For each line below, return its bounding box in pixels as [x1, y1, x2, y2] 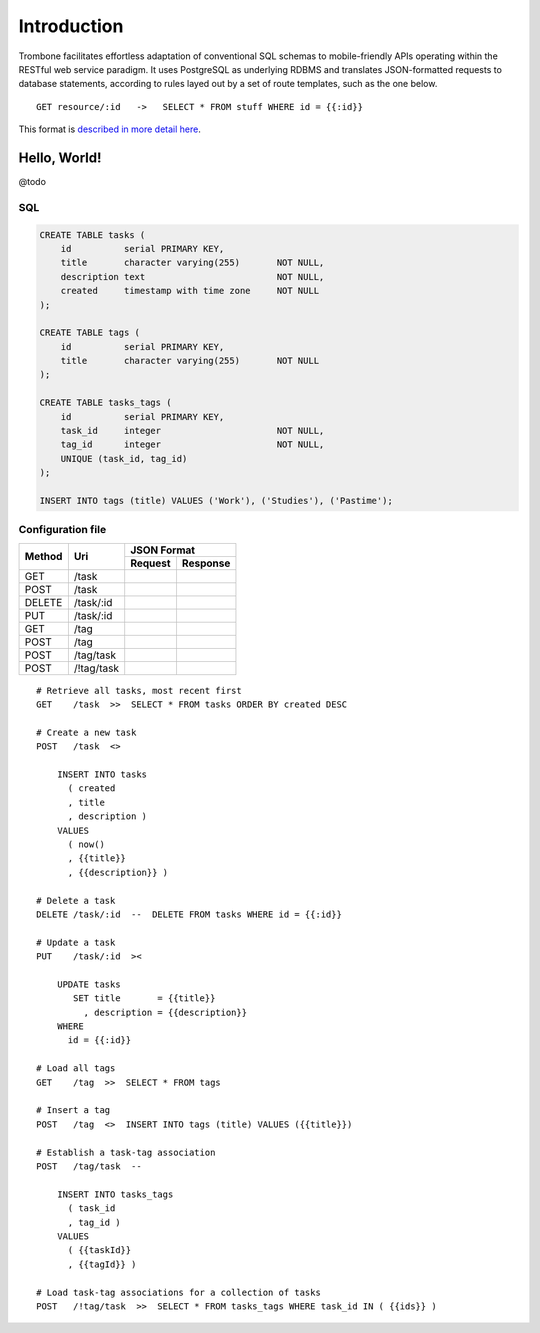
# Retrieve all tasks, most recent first [36, 685, 242, 696]
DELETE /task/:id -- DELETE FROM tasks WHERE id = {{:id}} [36, 908, 342, 920]
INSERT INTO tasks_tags [56, 1188, 174, 1200]
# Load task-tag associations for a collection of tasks [36, 1286, 322, 1298]
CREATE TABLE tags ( [39, 327, 140, 339]
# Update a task [36, 936, 116, 948]
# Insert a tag [36, 1105, 111, 1116]
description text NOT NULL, [60, 271, 325, 282]
